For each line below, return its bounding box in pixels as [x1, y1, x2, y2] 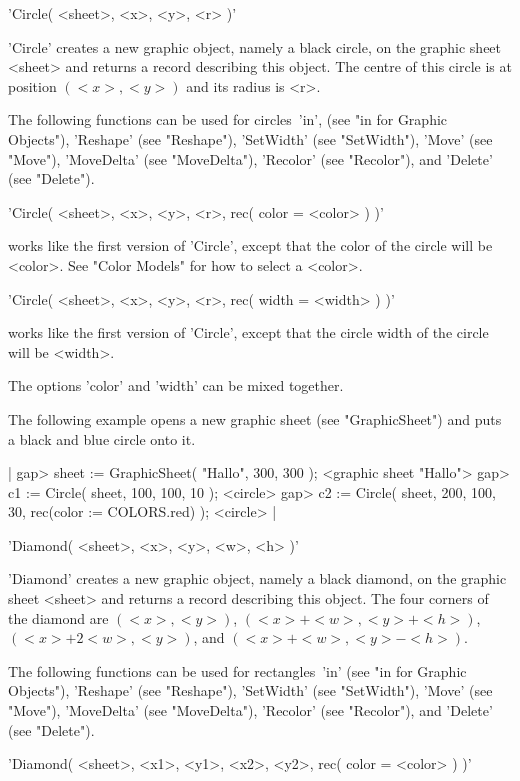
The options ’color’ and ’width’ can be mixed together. [8, 375, 344, 396]
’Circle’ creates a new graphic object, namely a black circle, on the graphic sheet [8, 36, 502, 57]
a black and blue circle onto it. [8, 428, 196, 449]
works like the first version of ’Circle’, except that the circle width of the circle [8, 322, 489, 343]
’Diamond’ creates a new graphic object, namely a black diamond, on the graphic [8, 568, 507, 589]
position [8, 75, 57, 96]
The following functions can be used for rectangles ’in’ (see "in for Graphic [8, 660, 467, 681]
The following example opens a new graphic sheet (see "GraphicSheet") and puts [8, 408, 502, 429]
